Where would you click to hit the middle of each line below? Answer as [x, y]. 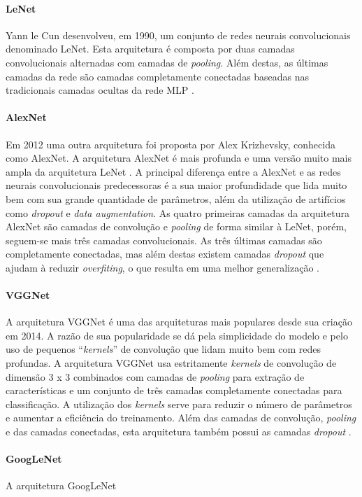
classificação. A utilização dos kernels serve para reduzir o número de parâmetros [179, 404]
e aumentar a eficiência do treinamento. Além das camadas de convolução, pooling [181, 418]
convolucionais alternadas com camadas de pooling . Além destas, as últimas [167, 62]
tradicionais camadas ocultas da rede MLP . [100, 90]
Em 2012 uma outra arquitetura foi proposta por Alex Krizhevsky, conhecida [171, 144]
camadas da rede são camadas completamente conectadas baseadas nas [158, 76]
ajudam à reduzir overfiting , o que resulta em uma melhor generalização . [162, 267]
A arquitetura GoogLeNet [61, 485]
